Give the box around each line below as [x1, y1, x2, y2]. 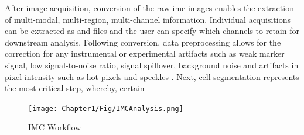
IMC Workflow [28, 121, 81, 133]
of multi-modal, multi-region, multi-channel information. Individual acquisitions [5, 13, 291, 25]
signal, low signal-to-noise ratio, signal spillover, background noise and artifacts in [5, 58, 299, 71]
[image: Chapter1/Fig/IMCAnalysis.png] [28, 104, 183, 113]
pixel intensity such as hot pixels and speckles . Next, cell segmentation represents [5, 70, 299, 82]
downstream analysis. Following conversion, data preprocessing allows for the [5, 36, 281, 48]
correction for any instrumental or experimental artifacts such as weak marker [5, 47, 285, 60]
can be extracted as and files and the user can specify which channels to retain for [5, 25, 299, 37]
